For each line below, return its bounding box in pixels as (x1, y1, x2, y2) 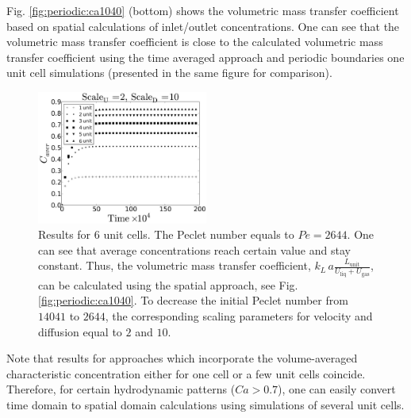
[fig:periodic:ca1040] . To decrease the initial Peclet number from (38, 292, 348, 309)
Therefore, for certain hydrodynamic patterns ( (6, 381, 236, 397)
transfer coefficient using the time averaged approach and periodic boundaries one (6, 48, 405, 65)
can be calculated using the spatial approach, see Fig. (38, 276, 298, 293)
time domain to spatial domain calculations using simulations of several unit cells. (6, 397, 405, 412)
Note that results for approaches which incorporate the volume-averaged (6, 350, 358, 366)
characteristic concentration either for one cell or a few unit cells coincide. (6, 365, 366, 382)
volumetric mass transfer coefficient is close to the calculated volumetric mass (6, 33, 383, 50)
